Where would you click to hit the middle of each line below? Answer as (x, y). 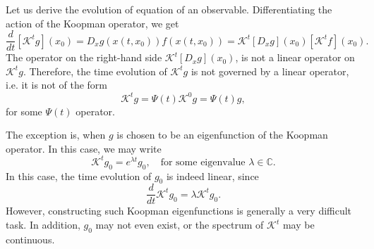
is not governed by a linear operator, (270, 71)
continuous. (30, 239)
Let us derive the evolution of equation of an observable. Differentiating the (169, 9)
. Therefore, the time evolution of (95, 71)
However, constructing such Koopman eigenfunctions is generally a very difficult (179, 211)
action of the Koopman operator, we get (92, 23)
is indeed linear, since (212, 175)
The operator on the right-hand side (84, 57)
